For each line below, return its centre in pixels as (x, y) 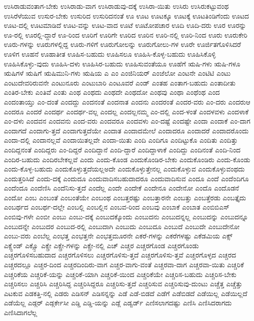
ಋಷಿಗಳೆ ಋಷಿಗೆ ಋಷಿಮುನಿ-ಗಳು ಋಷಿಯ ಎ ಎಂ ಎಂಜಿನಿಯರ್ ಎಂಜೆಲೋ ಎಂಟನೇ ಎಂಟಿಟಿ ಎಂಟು (117, 73)
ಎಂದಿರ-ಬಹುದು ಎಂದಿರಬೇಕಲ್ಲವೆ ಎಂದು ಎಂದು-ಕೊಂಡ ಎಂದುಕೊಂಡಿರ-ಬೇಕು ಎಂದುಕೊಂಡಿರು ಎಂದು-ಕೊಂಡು (127, 159)
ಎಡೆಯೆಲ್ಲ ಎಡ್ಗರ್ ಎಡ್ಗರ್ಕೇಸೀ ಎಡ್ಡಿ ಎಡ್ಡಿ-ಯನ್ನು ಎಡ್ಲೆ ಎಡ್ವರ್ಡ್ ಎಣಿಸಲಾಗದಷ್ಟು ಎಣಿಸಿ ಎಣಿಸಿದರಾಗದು (118, 303)
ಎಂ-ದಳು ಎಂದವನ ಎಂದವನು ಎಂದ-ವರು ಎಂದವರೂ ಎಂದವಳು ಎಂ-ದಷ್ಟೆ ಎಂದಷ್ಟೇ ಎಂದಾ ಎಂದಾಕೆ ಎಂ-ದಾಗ (127, 121)
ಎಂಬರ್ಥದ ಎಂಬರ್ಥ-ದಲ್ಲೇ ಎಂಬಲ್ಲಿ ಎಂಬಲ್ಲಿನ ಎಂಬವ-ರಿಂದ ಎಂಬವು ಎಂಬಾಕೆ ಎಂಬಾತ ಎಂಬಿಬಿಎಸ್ (117, 207)
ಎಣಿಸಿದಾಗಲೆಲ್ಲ (21, 312)
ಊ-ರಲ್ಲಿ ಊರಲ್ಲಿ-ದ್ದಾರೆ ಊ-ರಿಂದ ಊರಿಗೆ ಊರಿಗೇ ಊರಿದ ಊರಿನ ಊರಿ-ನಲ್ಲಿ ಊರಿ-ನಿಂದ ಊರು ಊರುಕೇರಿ (126, 34)
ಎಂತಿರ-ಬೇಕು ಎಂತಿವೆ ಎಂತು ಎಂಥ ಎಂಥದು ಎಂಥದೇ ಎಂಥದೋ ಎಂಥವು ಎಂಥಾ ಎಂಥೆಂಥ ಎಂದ (112, 92)
